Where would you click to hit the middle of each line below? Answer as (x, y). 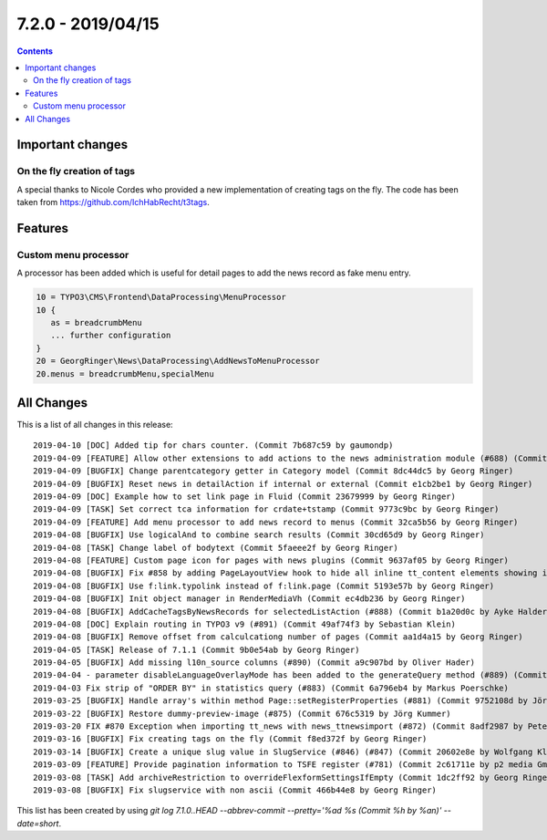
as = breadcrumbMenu (97, 322)
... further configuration (111, 336)
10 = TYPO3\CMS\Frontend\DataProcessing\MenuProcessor (161, 297)
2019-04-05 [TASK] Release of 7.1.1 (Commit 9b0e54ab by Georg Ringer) (196, 649)
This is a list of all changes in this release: (95, 425)
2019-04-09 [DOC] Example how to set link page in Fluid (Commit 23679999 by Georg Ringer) (244, 496)
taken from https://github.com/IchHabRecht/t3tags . (113, 202)
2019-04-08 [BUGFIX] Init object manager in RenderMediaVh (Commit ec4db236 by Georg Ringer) (249, 599)
